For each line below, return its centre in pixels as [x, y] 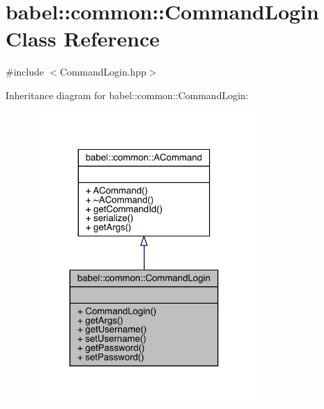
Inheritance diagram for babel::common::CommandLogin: [127, 95]
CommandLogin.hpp [103, 72]
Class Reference [83, 38]
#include [25, 72]
